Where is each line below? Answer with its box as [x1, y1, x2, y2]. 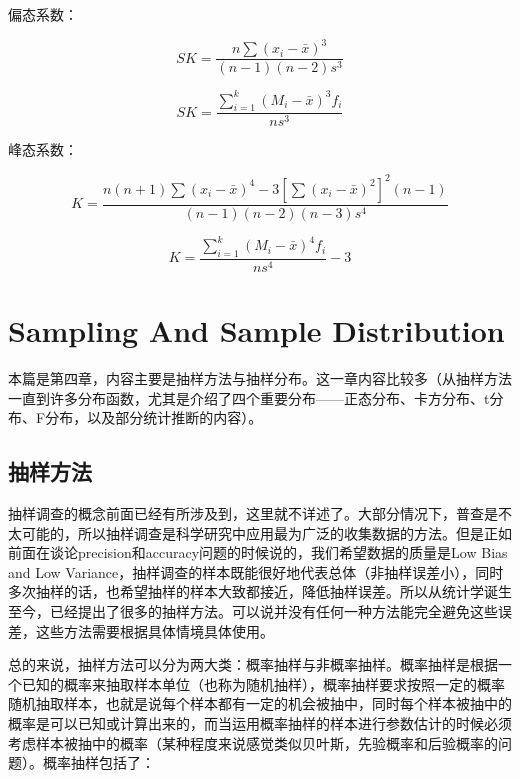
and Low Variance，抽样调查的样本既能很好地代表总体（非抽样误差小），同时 [8, 561, 504, 582]
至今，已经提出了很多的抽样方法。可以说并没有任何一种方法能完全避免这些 [8, 601, 498, 622]
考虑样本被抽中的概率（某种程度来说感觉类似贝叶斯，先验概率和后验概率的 [8, 732, 498, 753]
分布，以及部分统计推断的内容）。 [45, 407, 263, 428]
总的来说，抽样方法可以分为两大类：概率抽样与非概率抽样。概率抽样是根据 [8, 654, 498, 675]
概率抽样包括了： [42, 752, 155, 773]
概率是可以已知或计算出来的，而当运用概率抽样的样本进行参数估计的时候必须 [8, 712, 512, 733]
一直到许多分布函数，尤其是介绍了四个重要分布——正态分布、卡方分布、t [8, 387, 490, 408]
